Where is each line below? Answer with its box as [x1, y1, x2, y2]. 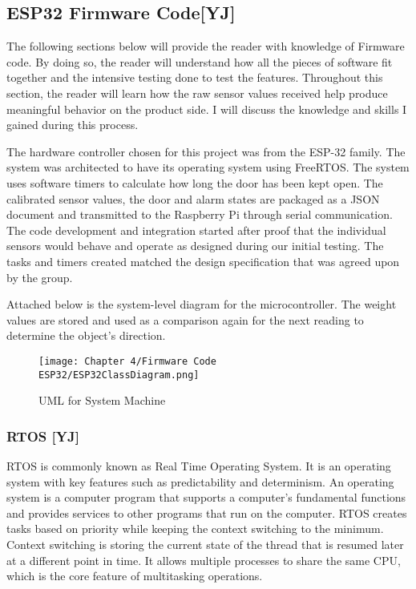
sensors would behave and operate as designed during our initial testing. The [6, 237, 384, 254]
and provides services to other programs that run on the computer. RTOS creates [6, 504, 407, 521]
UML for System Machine [38, 392, 166, 409]
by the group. [6, 268, 73, 285]
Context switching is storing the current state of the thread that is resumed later [6, 535, 404, 552]
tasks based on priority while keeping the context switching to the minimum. [6, 520, 384, 537]
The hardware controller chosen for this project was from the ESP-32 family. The [6, 143, 406, 159]
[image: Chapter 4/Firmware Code [38, 355, 216, 367]
